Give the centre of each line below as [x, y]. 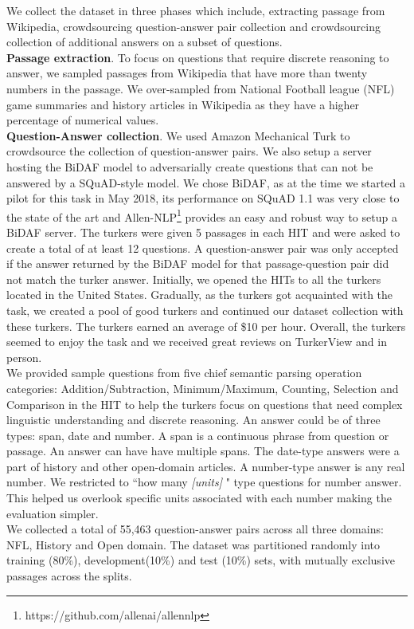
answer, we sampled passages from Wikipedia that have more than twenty [187, 73]
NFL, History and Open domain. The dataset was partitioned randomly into [193, 544]
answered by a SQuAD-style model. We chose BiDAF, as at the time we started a [206, 182]
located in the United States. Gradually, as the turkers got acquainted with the [200, 295]
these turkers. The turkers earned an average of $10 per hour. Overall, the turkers [206, 326]
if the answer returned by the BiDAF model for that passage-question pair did [198, 263]
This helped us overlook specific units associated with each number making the [199, 498]
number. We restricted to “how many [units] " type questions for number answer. [204, 482]
